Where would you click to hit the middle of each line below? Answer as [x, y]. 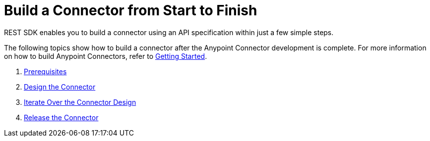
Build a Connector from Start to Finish [131, 10]
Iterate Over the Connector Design [80, 102]
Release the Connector [61, 117]
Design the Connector [60, 87]
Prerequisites [45, 71]
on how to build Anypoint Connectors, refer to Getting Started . [106, 56]
